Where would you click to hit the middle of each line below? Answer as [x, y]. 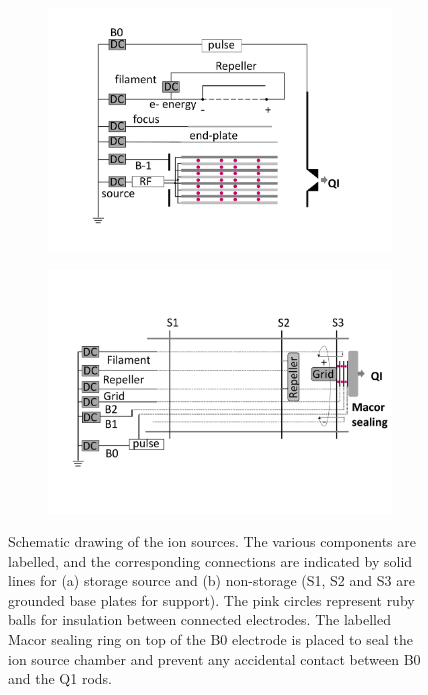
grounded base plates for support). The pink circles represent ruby [211, 599]
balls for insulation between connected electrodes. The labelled [199, 619]
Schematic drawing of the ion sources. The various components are [212, 541]
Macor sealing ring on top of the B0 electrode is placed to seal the [210, 639]
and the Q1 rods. [60, 678]
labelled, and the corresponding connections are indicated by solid [210, 560]
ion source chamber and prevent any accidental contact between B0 [214, 658]
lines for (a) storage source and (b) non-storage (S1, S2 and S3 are [211, 580]
